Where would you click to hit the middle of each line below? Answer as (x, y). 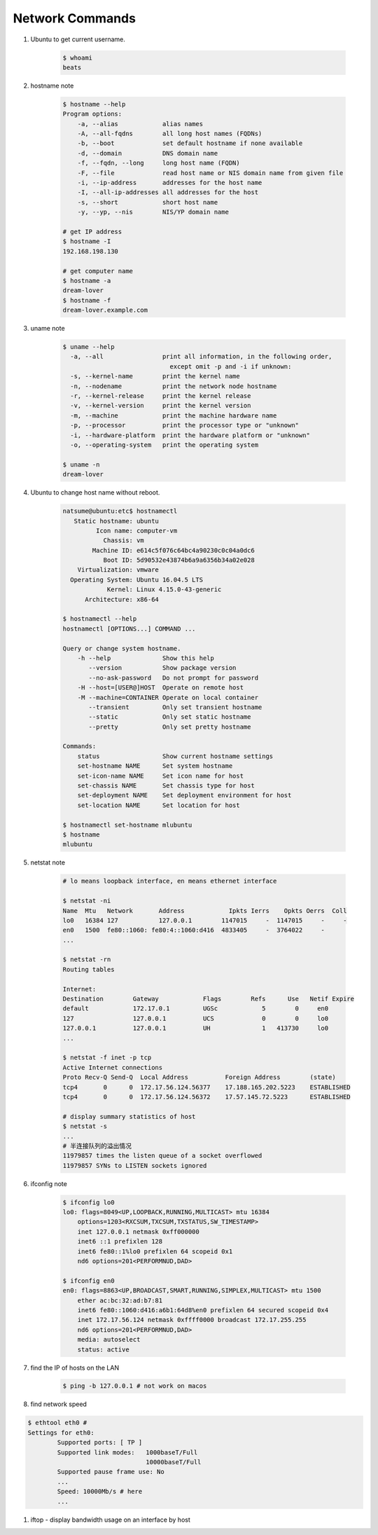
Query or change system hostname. (122, 648)
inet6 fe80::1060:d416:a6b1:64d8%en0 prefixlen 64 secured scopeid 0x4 (203, 1310)
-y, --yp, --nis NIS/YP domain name (153, 212)
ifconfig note (49, 1183)
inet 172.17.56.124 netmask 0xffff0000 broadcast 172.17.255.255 (192, 1320)
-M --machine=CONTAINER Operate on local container (168, 697)
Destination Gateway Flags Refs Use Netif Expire (209, 999)
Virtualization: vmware (118, 570)
